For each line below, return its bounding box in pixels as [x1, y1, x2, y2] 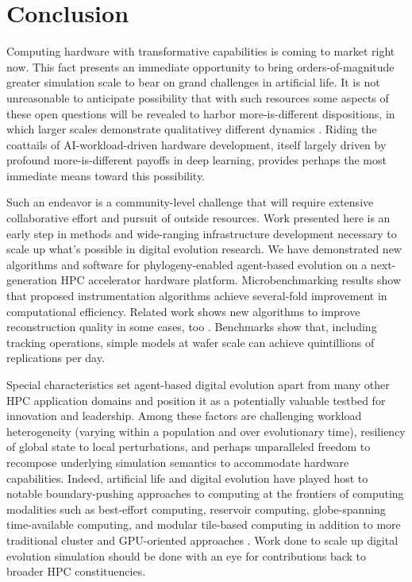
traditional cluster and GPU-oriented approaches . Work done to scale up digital [6, 531, 399, 548]
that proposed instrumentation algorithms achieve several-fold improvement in [6, 287, 387, 304]
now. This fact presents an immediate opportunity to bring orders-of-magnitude [6, 58, 395, 75]
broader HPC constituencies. [6, 563, 146, 580]
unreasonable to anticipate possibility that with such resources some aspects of [6, 89, 389, 106]
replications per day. [6, 349, 105, 366]
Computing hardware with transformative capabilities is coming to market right [6, 43, 395, 60]
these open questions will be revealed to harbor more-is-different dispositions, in [6, 105, 395, 121]
